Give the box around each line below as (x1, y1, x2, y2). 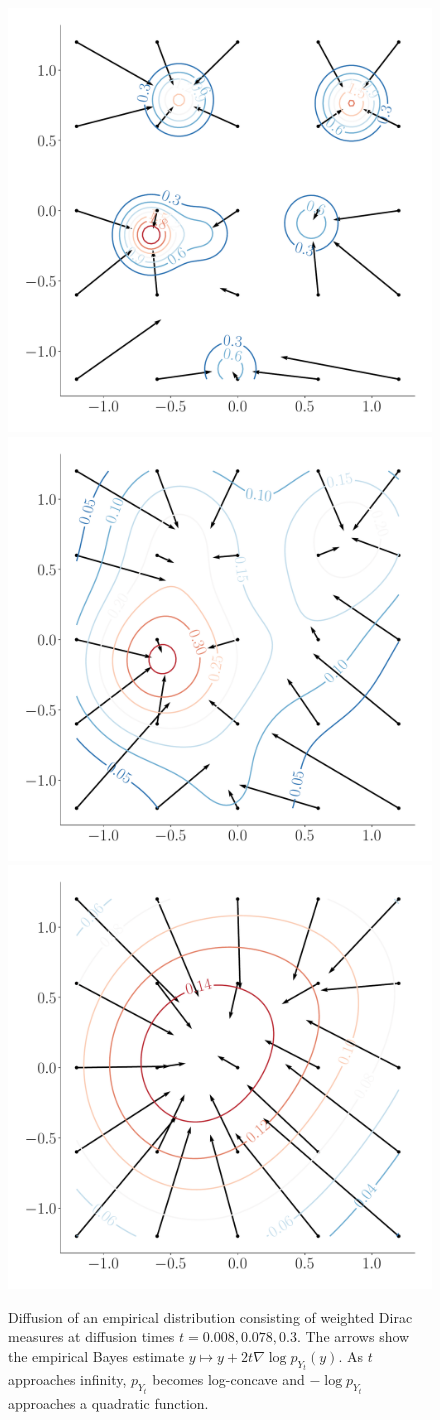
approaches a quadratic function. (8, 1392, 209, 1413)
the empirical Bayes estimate (8, 1345, 185, 1366)
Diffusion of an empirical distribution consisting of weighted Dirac (8, 1306, 413, 1327)
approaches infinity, (8, 1369, 127, 1390)
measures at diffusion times (8, 1326, 175, 1347)
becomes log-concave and (152, 1369, 305, 1390)
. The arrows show (296, 1326, 410, 1347)
